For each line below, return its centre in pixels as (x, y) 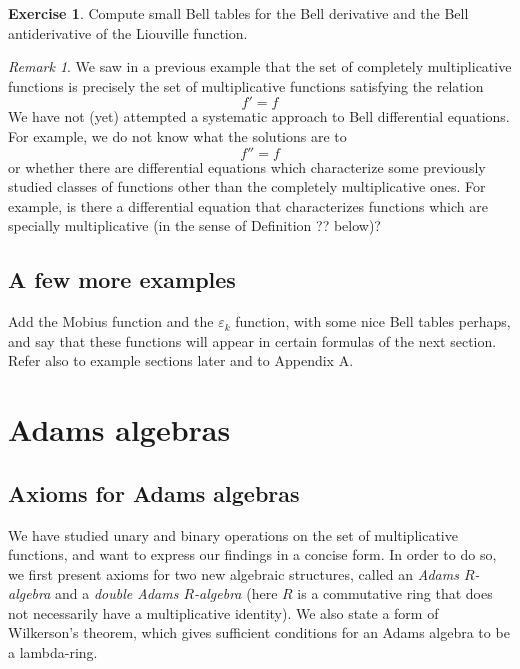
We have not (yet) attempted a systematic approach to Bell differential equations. (259, 116)
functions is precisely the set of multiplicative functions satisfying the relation (246, 85)
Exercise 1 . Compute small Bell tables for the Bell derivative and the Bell (238, 13)
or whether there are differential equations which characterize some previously (247, 166)
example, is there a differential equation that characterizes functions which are (248, 205)
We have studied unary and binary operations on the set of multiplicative (233, 534)
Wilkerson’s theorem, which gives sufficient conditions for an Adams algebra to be (259, 632)
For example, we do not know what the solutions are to (177, 135)
